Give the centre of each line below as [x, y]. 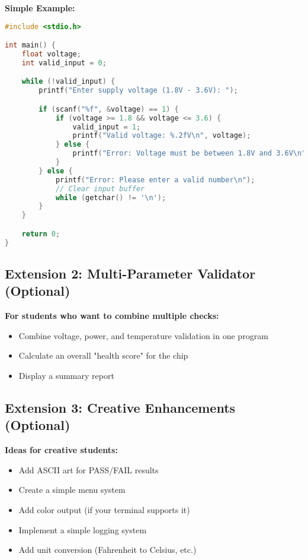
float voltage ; [51, 54]
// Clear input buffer [100, 189]
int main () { [30, 45]
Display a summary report [66, 375]
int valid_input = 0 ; [64, 63]
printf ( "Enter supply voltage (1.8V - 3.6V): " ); [138, 91]
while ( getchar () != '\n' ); [111, 197]
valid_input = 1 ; [107, 127]
